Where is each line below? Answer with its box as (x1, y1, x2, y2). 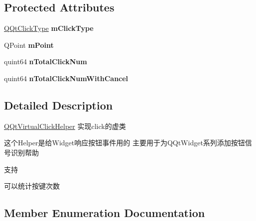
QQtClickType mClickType (4, 23, 94, 33)
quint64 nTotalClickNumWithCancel (4, 73, 128, 83)
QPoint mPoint (4, 39, 54, 50)
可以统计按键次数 (4, 181, 60, 191)
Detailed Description (4, 97, 113, 112)
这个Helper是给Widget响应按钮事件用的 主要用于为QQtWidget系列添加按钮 (4, 137, 245, 148)
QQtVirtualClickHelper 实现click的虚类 (4, 120, 126, 131)
